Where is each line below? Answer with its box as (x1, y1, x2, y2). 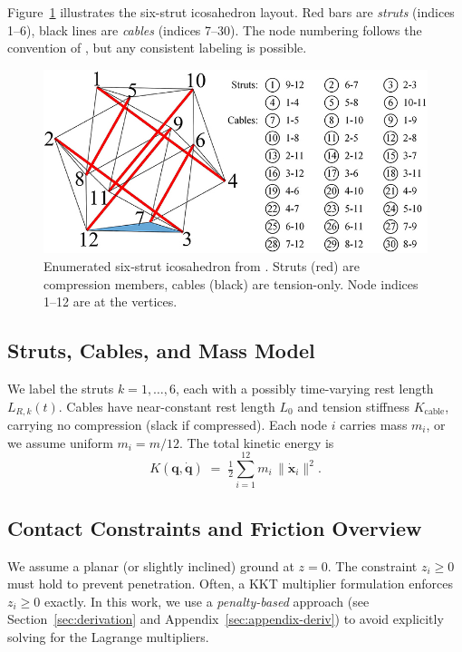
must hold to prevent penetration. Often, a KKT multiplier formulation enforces (7, 574, 453, 593)
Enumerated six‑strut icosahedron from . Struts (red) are (43, 256, 360, 275)
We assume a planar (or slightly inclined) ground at (7, 556, 294, 575)
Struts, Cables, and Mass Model (7, 336, 315, 365)
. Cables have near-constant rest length (58, 396, 275, 415)
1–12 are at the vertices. (43, 292, 178, 311)
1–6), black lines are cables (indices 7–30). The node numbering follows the (7, 20, 422, 39)
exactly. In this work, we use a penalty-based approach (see (44, 591, 370, 610)
